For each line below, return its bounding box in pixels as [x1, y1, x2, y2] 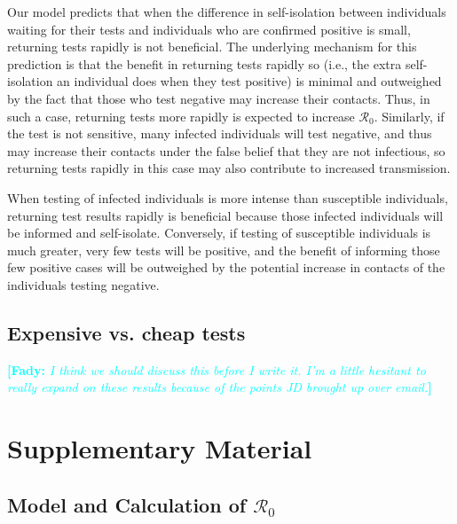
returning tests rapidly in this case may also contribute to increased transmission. [7, 159, 451, 177]
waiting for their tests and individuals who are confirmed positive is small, [7, 20, 411, 38]
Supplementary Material [7, 430, 312, 466]
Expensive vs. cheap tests [7, 318, 246, 346]
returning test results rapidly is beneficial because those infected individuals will [7, 206, 444, 224]
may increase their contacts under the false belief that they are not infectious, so [7, 141, 445, 160]
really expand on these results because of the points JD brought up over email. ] [7, 378, 432, 396]
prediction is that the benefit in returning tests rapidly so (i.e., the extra [7, 54, 402, 73]
